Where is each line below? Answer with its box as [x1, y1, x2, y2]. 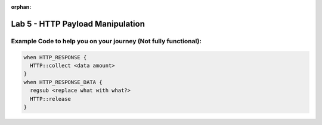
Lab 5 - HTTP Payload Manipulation [11, 18, 145, 29]
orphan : [11, 4, 32, 10]
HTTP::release [30, 95, 72, 102]
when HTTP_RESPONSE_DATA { [23, 79, 103, 85]
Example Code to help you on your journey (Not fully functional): [11, 37, 202, 45]
